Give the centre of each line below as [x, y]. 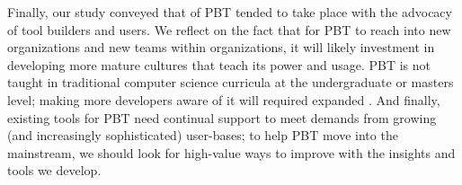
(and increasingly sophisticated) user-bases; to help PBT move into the [203, 135]
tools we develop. [54, 170]
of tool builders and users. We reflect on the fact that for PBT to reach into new [229, 29]
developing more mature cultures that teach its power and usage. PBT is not [219, 64]
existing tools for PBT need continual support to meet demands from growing [222, 117]
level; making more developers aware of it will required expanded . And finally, [224, 99]
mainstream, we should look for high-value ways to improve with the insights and [231, 152]
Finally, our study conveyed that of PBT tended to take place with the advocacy [230, 12]
